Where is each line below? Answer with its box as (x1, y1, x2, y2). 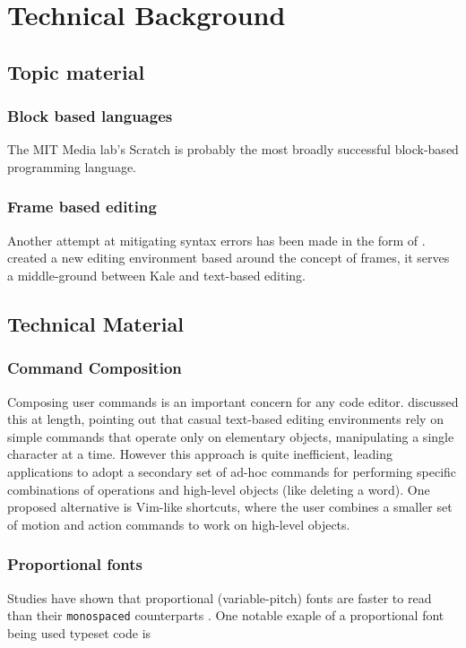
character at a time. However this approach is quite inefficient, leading (7, 445, 393, 463)
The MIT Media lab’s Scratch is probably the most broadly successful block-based (7, 140, 459, 159)
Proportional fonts (7, 553, 142, 575)
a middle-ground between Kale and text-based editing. (7, 265, 306, 284)
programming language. (7, 157, 136, 176)
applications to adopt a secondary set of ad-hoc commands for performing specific (7, 462, 457, 480)
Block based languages (7, 105, 173, 127)
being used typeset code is (7, 623, 151, 642)
